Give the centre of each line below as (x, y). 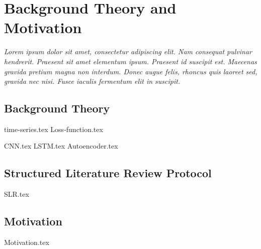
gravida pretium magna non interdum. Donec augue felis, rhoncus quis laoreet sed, (131, 71)
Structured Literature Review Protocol (108, 173)
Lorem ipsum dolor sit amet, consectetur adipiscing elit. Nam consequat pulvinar (128, 51)
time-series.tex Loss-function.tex (54, 129)
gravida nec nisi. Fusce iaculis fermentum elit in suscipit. (92, 81)
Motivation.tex (27, 242)
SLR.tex (17, 194)
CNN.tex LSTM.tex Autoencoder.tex (61, 146)
